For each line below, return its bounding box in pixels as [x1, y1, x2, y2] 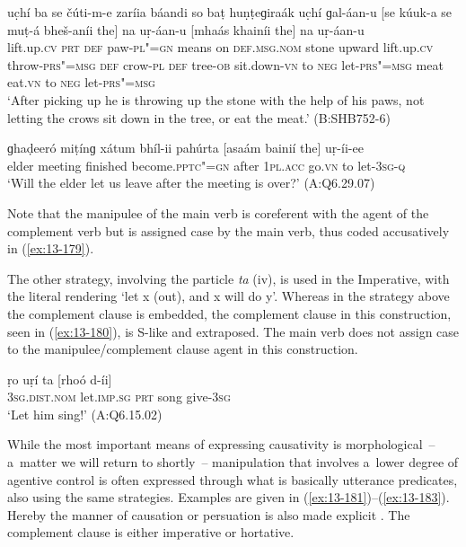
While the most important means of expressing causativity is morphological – [7, 435, 435, 454]
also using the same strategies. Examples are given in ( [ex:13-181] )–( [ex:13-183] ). [7, 488, 450, 507]
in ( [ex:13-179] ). [7, 239, 94, 258]
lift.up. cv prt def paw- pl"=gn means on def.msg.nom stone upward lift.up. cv [7, 38, 434, 57]
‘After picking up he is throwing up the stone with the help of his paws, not [7, 90, 425, 109]
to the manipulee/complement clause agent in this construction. [7, 340, 358, 358]
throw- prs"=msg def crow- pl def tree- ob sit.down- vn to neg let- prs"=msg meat [7, 55, 444, 74]
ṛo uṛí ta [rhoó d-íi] [7, 369, 112, 388]
